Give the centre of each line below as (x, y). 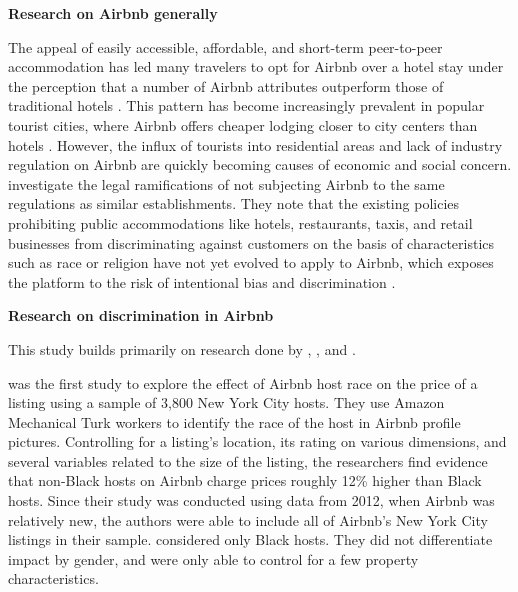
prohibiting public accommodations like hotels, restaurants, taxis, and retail (240, 222)
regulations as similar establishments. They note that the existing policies (234, 203)
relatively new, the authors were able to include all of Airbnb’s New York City (248, 519)
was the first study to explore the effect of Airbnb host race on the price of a (243, 382)
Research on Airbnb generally (113, 13)
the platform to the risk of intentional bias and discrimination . (202, 281)
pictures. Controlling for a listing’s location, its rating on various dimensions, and (257, 441)
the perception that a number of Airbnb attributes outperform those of (226, 85)
